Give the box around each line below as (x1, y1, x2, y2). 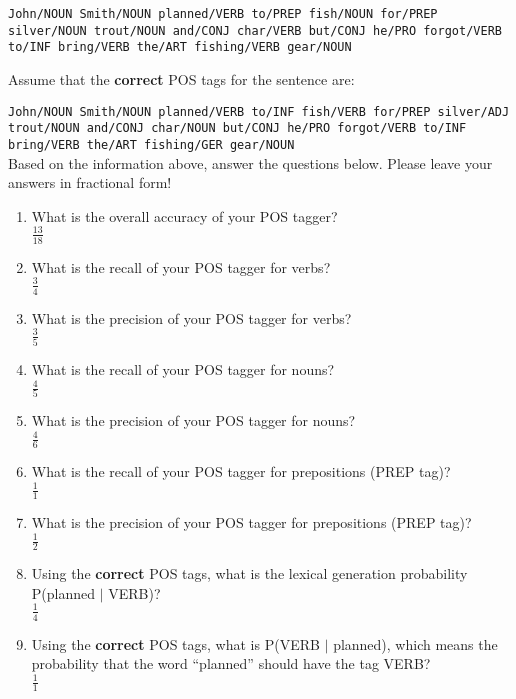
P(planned (31, 582, 96, 603)
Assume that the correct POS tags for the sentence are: (8, 68, 355, 89)
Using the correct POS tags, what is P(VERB (31, 633, 320, 654)
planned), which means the (333, 633, 498, 654)
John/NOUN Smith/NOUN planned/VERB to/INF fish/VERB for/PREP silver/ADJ (8, 104, 510, 119)
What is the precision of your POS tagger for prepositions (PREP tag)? (31, 512, 472, 533)
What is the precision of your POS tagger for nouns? (31, 410, 356, 431)
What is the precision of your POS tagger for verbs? (31, 307, 352, 328)
